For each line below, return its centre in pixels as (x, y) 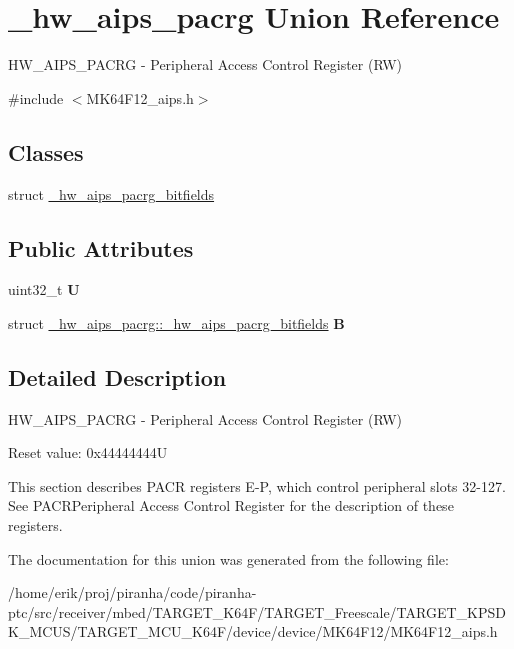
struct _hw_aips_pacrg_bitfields (111, 193)
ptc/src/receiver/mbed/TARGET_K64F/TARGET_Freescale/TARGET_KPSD (257, 611)
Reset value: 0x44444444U (88, 452)
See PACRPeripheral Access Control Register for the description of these (231, 505)
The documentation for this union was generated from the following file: (228, 558)
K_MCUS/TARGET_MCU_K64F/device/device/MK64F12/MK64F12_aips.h (253, 631)
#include (36, 97)
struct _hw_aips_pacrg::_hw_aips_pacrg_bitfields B (176, 322)
